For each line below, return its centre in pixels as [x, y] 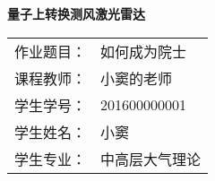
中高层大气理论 [151, 159]
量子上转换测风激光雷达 [76, 13]
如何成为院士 [144, 51]
